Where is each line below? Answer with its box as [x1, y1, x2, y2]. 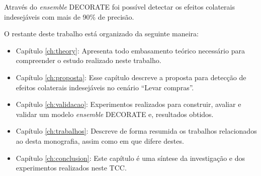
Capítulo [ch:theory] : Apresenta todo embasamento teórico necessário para [16, 45, 245, 55]
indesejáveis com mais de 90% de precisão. [4, 11, 134, 22]
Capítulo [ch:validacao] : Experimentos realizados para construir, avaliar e [16, 99, 241, 109]
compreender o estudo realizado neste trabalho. [16, 55, 161, 66]
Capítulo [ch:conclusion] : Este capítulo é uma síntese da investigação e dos [16, 152, 245, 163]
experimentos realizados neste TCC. [16, 162, 127, 173]
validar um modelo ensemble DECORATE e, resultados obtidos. [16, 108, 214, 119]
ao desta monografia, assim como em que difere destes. [16, 135, 184, 146]
